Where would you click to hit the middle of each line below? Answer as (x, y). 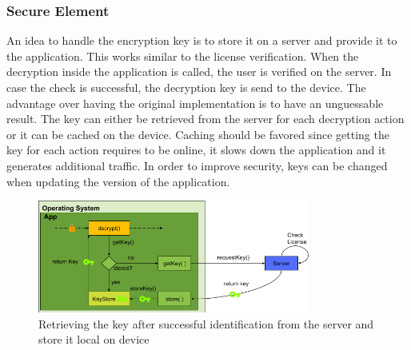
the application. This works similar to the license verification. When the (183, 56)
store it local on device (94, 339)
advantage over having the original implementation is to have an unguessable (195, 103)
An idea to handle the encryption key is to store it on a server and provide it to (202, 40)
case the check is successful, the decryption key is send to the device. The (186, 87)
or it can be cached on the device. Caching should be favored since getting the (198, 134)
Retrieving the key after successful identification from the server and (206, 323)
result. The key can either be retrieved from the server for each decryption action (205, 119)
